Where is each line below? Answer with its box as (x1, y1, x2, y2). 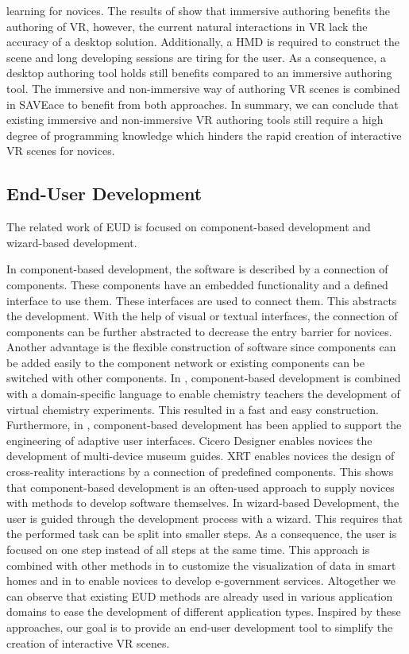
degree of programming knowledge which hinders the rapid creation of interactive (6, 126, 402, 143)
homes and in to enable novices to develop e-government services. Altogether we (6, 572, 395, 589)
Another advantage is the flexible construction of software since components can (6, 339, 396, 355)
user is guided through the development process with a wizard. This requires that (6, 509, 403, 526)
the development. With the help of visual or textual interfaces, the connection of (6, 308, 398, 324)
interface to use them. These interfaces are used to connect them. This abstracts (6, 292, 397, 308)
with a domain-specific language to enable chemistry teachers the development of (6, 385, 400, 402)
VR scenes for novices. (6, 142, 115, 159)
